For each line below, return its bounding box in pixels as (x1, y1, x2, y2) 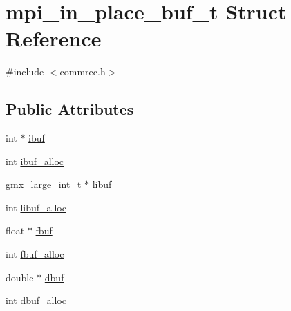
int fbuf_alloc (6, 247, 64, 261)
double (6, 270, 34, 284)
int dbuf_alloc (6, 293, 66, 308)
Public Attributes (6, 98, 134, 120)
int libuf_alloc (6, 200, 66, 214)
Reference (6, 24, 102, 53)
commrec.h (59, 64, 106, 79)
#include (6, 64, 44, 79)
